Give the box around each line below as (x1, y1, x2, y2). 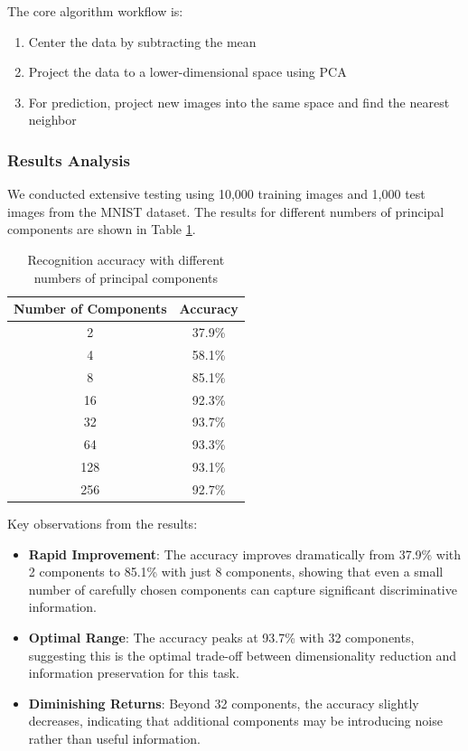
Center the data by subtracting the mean (28, 32, 257, 51)
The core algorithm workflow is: (7, 2, 183, 20)
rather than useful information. (28, 728, 201, 747)
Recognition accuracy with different (27, 249, 225, 268)
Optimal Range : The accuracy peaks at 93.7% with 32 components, (28, 627, 415, 646)
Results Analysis (7, 148, 130, 171)
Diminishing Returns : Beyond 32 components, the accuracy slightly (28, 693, 419, 712)
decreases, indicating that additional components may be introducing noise (28, 711, 443, 730)
